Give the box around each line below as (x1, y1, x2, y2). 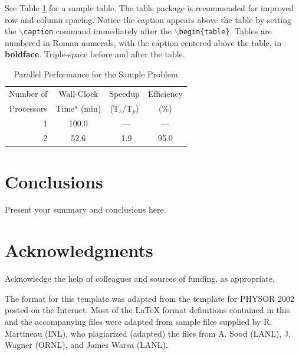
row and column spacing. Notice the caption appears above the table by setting (5, 13, 292, 25)
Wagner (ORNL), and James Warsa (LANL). (5, 338, 168, 351)
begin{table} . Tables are (179, 25, 272, 37)
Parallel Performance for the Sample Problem (14, 68, 178, 80)
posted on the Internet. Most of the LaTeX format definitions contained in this (5, 304, 290, 316)
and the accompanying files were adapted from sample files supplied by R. (5, 315, 272, 327)
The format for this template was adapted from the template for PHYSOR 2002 (5, 292, 295, 304)
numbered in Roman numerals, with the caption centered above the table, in (5, 36, 281, 48)
